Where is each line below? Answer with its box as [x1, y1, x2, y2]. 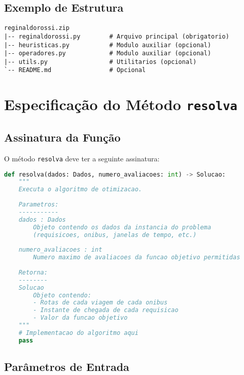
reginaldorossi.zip [4, 24, 69, 32]
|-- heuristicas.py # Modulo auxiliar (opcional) [4, 41, 212, 49]
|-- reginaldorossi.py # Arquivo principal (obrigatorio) [4, 32, 229, 40]
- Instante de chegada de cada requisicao [33, 306, 179, 314]
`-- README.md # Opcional [4, 66, 146, 74]
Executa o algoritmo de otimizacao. [18, 186, 143, 193]
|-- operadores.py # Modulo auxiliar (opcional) [4, 50, 212, 57]
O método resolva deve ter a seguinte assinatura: [4, 153, 160, 163]
